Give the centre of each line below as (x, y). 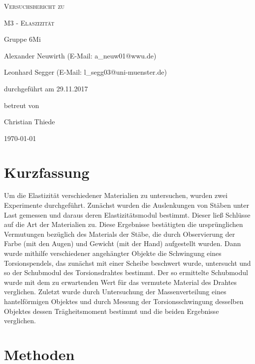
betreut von (22, 105)
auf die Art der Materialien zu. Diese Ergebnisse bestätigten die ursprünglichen (124, 224)
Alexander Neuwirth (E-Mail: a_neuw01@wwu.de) (80, 55)
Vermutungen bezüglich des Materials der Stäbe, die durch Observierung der (120, 234)
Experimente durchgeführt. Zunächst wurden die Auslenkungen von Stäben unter (127, 205)
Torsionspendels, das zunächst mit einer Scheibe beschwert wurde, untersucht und (127, 263)
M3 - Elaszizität (29, 22)
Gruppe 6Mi (22, 39)
